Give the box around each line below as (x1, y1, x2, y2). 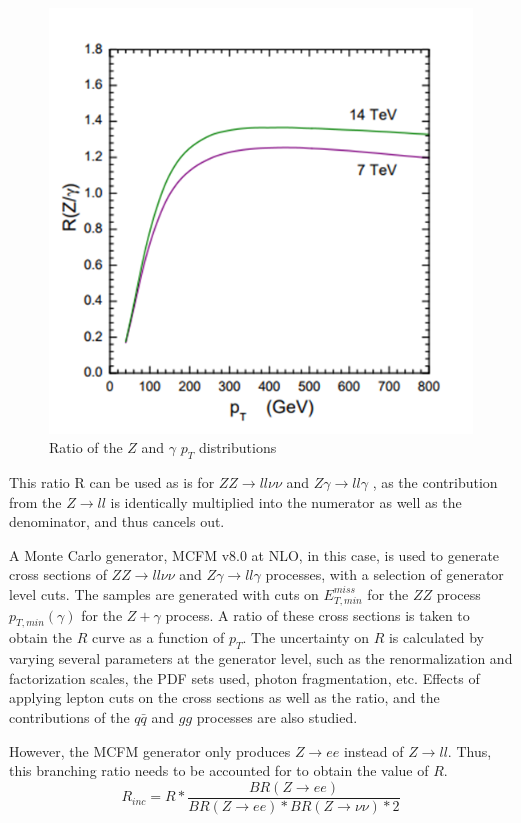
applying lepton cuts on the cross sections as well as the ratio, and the (9, 687, 440, 708)
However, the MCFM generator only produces (9, 740, 291, 761)
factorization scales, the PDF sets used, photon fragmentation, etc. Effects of (9, 667, 480, 688)
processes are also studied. (196, 707, 358, 728)
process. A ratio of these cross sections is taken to (165, 604, 470, 625)
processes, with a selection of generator (265, 564, 504, 585)
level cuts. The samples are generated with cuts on (9, 583, 319, 604)
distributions (198, 437, 277, 458)
